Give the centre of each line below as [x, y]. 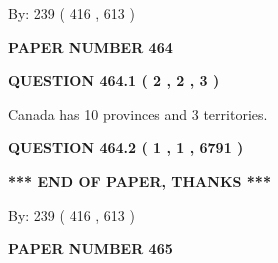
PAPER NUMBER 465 [90, 248]
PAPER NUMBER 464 [90, 46]
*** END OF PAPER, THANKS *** [139, 180]
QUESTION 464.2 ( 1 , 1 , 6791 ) [126, 147]
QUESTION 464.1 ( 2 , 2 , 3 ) [114, 80]
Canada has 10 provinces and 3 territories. [138, 113]
